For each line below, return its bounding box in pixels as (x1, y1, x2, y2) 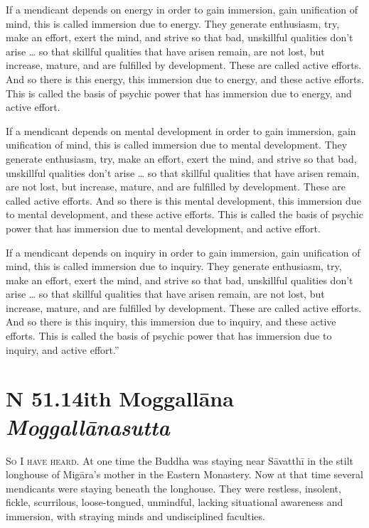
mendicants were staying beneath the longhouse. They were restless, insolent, (6, 480, 341, 495)
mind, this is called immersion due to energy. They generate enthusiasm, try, (6, 16, 340, 31)
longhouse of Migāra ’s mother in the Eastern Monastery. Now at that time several (6, 467, 363, 482)
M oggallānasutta (6, 411, 170, 441)
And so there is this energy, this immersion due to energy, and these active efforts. (6, 71, 364, 86)
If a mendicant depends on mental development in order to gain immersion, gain (6, 123, 356, 138)
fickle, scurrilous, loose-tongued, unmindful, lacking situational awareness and (6, 495, 343, 510)
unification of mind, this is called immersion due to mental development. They (6, 137, 348, 152)
